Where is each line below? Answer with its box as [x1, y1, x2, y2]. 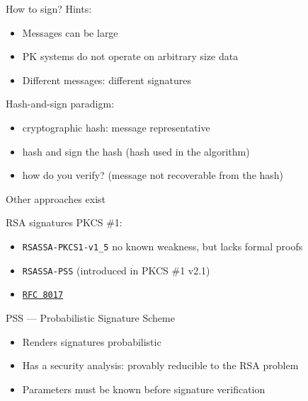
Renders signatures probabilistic [22, 334, 161, 349]
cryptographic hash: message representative [22, 120, 210, 134]
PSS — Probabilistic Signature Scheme [6, 310, 175, 325]
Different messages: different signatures [22, 72, 192, 87]
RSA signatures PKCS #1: [6, 215, 122, 230]
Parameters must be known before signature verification [22, 381, 266, 396]
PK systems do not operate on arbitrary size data [22, 49, 239, 64]
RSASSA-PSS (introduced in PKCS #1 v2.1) [22, 262, 210, 277]
